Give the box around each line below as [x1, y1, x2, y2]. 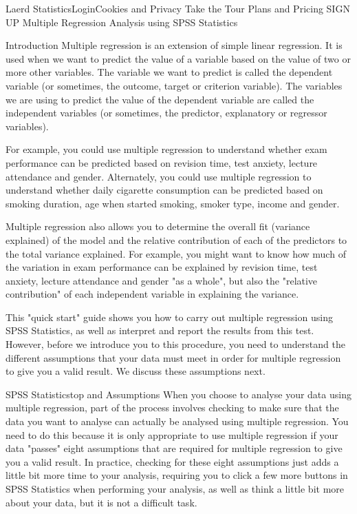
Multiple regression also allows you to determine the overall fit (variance [6, 219, 310, 234]
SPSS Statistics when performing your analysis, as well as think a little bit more [6, 482, 345, 495]
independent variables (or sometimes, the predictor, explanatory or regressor [6, 105, 327, 120]
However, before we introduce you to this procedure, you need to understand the [6, 337, 345, 351]
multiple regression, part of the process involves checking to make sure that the [6, 400, 339, 415]
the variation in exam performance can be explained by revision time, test [6, 260, 318, 274]
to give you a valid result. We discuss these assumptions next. [6, 364, 266, 378]
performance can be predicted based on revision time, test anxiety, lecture [6, 155, 318, 169]
